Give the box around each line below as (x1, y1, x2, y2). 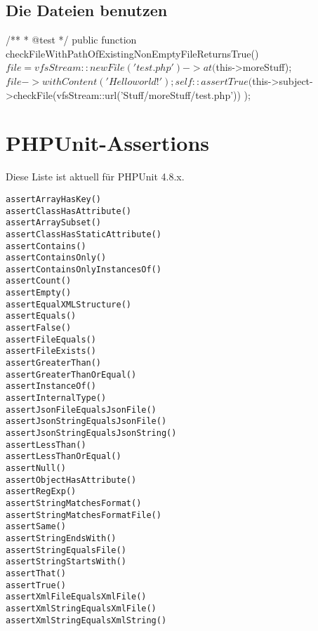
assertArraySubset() (6, 218, 102, 228)
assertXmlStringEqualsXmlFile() (6, 603, 157, 613)
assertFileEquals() (6, 334, 96, 345)
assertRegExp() (6, 486, 77, 497)
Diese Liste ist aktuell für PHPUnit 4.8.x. (6, 169, 185, 184)
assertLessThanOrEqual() (6, 451, 121, 462)
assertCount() (6, 276, 72, 286)
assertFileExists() (6, 346, 96, 357)
